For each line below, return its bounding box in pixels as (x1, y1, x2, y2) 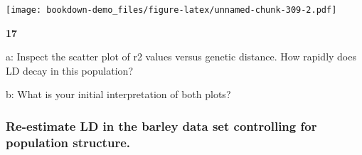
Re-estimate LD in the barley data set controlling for (6, 117, 317, 134)
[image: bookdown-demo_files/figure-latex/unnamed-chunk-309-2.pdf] (6, 5, 337, 15)
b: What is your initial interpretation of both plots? (6, 87, 231, 102)
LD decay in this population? (6, 63, 133, 77)
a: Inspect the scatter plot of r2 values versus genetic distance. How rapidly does (6, 49, 356, 64)
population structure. (6, 133, 130, 151)
